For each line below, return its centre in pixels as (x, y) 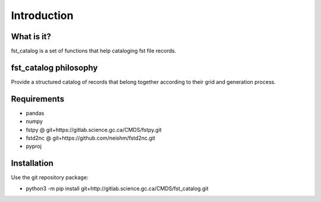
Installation (32, 163)
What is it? (31, 37)
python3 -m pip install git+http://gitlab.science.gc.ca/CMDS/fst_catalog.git (117, 188)
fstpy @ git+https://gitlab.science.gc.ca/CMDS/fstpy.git (94, 130)
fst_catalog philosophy (54, 67)
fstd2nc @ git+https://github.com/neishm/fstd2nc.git (91, 138)
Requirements (38, 99)
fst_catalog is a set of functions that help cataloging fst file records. (94, 51)
